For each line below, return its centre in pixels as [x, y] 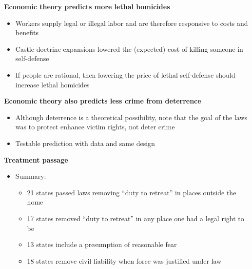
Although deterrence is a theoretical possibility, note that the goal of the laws [131, 117]
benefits [27, 32]
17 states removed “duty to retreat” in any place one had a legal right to [136, 218]
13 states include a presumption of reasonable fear [102, 244]
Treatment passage [36, 159]
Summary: [31, 176]
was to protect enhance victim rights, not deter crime [95, 127]
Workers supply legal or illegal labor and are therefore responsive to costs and [132, 23]
